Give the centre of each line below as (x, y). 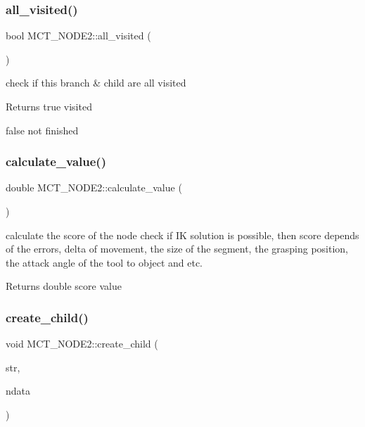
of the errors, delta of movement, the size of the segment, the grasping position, (177, 249)
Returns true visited (49, 106)
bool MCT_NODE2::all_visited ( (78, 36)
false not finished (42, 130)
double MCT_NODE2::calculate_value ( (94, 187)
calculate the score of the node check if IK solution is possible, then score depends (182, 235)
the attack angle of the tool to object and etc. (104, 262)
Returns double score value (64, 286)
